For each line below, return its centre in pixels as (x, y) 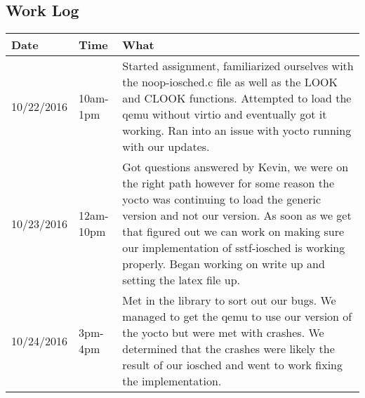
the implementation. (172, 381)
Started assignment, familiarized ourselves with (238, 66)
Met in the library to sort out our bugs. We (229, 300)
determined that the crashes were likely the (228, 349)
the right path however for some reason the (228, 183)
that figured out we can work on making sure (233, 232)
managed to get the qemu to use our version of (237, 317)
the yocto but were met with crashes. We (223, 333)
